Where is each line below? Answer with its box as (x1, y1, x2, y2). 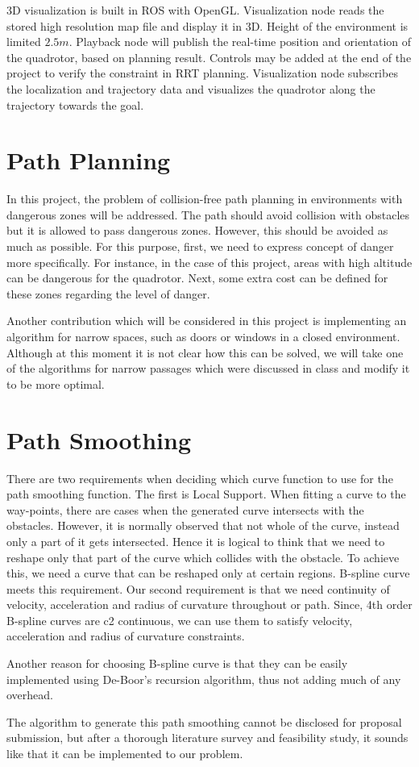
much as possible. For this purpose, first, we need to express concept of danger (6, 238, 394, 255)
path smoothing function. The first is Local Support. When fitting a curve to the (6, 486, 406, 502)
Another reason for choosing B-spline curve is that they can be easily (6, 655, 348, 672)
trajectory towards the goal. (6, 96, 144, 113)
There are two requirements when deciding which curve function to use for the (6, 469, 393, 486)
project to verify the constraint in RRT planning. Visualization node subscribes (6, 65, 398, 81)
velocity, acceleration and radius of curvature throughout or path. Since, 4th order (6, 596, 413, 613)
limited (6, 33, 41, 50)
